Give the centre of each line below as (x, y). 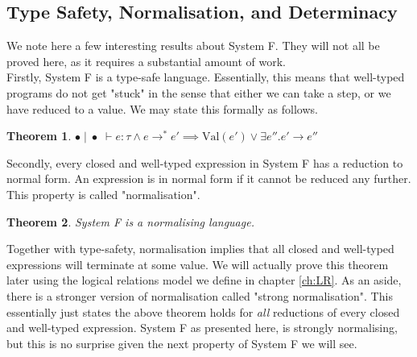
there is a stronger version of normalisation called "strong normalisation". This (200, 295)
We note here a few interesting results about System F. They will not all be (193, 46)
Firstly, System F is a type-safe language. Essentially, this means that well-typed (206, 77)
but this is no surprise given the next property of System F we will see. (182, 343)
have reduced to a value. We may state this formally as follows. (162, 108)
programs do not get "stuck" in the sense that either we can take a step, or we (199, 92)
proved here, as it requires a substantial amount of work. (147, 61)
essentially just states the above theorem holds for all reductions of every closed (203, 311)
